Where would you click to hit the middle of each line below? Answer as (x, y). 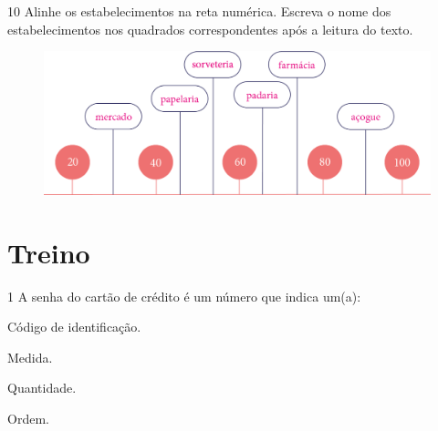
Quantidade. (42, 388)
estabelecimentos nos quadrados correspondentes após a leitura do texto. (210, 29)
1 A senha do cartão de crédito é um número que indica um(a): (184, 296)
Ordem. (28, 419)
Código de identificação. (74, 327)
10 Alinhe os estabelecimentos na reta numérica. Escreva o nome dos (199, 11)
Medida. (30, 357)
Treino (49, 252)
